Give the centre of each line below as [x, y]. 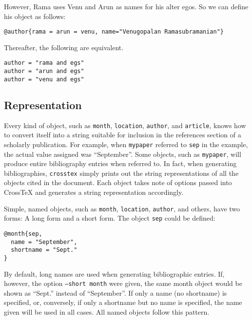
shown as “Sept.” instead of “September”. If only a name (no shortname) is [116, 292]
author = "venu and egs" [44, 79]
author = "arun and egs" [44, 71]
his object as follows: [35, 16]
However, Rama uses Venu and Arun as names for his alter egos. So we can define [126, 6]
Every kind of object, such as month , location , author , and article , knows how [125, 125]
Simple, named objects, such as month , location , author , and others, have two [122, 208]
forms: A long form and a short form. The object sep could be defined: [110, 218]
